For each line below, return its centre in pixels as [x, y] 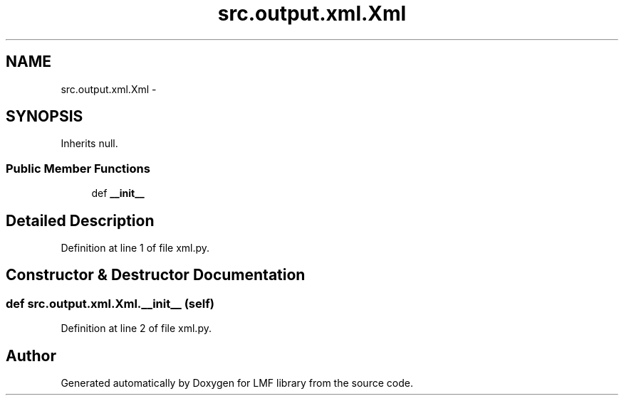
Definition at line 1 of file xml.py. [135, 248]
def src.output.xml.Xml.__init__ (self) [110, 303]
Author [31, 355]
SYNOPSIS [45, 117]
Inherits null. [89, 144]
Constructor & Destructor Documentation [156, 275]
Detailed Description [80, 220]
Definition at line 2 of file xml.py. [136, 328]
